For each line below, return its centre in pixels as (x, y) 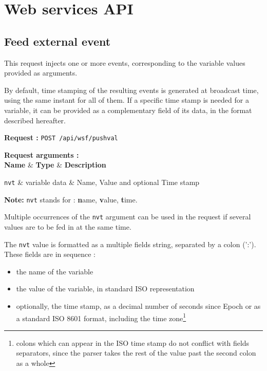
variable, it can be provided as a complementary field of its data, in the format (128, 110)
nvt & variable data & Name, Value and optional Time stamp (102, 182)
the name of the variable (55, 271)
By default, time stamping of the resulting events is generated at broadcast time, (131, 90)
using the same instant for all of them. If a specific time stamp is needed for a (127, 100)
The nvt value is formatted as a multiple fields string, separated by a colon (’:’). (130, 244)
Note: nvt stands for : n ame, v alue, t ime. (71, 199)
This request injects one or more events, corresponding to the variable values (125, 62)
